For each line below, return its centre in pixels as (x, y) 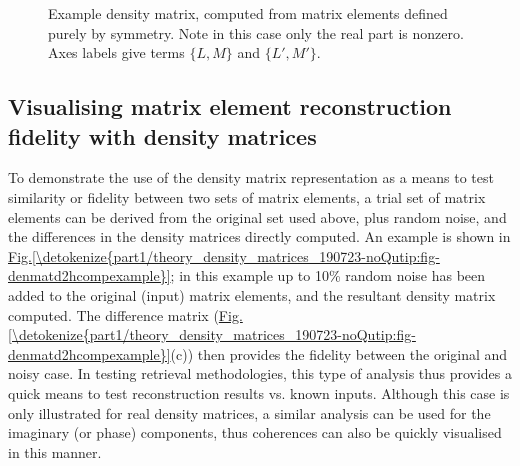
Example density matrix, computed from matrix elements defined (248, 13)
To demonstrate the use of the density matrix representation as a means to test (251, 177)
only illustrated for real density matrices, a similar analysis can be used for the (249, 412)
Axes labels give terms (116, 52)
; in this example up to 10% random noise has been (328, 275)
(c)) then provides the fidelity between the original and (339, 353)
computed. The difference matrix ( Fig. (125, 314)
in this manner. (55, 451)
